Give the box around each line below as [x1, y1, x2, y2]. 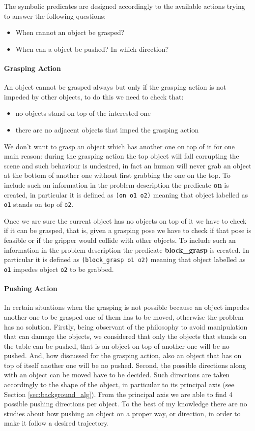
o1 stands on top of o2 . [4, 199, 74, 209]
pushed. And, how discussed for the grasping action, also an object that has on [4, 350, 242, 361]
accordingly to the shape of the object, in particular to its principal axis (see [4, 379, 234, 390]
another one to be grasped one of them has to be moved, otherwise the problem [4, 311, 244, 322]
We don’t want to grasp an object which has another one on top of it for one [4, 141, 235, 151]
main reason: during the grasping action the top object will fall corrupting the [4, 151, 239, 161]
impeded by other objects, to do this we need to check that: [4, 91, 184, 101]
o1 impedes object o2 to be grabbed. [4, 264, 114, 274]
